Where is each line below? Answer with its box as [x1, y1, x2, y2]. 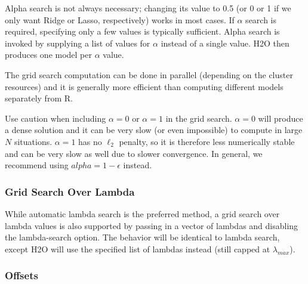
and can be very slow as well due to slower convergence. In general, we [5, 147, 263, 159]
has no [78, 135, 102, 147]
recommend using [5, 159, 69, 171]
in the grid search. [165, 112, 232, 124]
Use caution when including [5, 112, 106, 124]
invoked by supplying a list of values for [5, 36, 150, 49]
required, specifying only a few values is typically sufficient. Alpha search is [5, 25, 280, 38]
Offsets [5, 268, 38, 283]
